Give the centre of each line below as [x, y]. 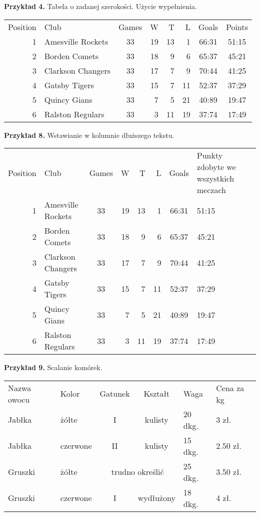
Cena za [230, 388]
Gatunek [115, 394]
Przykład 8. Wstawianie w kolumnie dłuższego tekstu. [89, 135]
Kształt [157, 394]
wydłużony [156, 498]
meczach [211, 190]
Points [237, 27]
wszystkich [215, 179]
